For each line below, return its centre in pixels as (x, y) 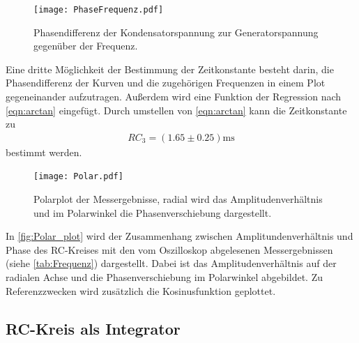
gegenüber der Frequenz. (86, 46)
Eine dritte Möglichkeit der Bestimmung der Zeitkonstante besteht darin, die (170, 69)
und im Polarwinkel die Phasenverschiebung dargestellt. (153, 212)
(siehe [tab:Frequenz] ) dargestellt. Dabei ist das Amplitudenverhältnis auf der (171, 263)
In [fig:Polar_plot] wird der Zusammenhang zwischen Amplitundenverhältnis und (179, 236)
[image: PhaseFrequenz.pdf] (99, 10)
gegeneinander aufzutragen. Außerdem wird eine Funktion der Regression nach (174, 97)
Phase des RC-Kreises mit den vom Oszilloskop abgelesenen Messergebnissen (169, 249)
